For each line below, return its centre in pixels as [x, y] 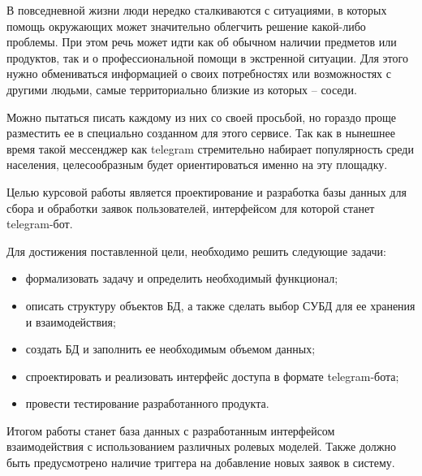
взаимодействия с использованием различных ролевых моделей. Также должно [201, 446]
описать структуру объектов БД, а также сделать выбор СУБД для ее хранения [220, 305]
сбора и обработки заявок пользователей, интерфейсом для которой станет [191, 208]
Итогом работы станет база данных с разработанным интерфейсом [171, 430]
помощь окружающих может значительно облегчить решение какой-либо [186, 26]
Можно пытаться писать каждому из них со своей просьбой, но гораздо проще [202, 117]
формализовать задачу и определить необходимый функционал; [182, 278]
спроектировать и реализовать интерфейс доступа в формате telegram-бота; [212, 376]
